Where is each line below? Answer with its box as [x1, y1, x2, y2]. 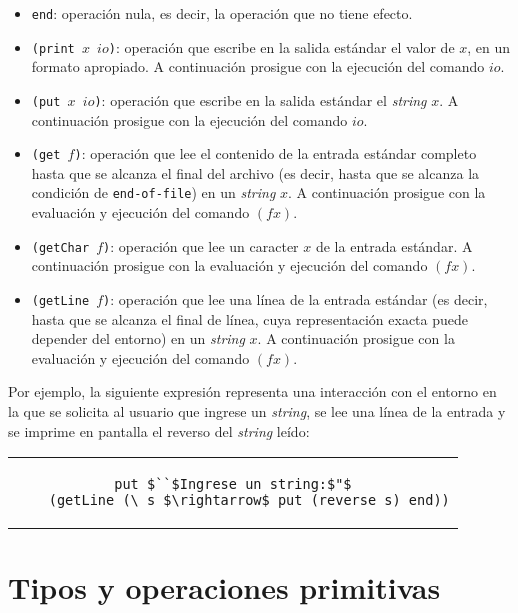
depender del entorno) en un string [31, 328, 245, 349]
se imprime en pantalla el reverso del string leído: [8, 420, 310, 441]
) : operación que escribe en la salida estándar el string [94, 89, 427, 110]
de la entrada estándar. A [315, 235, 473, 256]
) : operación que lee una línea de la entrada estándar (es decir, [103, 288, 488, 309]
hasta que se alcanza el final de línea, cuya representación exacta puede [31, 308, 469, 329]
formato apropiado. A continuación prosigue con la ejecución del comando [31, 56, 485, 77]
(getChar [31, 240, 90, 255]
